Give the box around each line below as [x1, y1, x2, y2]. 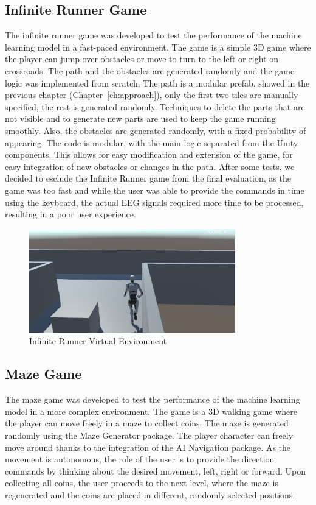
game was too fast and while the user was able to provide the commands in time [5, 183, 304, 196]
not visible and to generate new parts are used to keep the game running [5, 112, 276, 125]
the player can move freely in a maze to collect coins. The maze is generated [5, 417, 289, 429]
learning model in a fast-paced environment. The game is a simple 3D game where [5, 40, 311, 53]
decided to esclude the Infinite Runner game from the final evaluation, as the [5, 172, 291, 185]
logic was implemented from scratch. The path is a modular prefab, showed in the [5, 76, 310, 89]
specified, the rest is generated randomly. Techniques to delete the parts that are [5, 100, 305, 113]
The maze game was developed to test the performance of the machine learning [5, 393, 300, 406]
